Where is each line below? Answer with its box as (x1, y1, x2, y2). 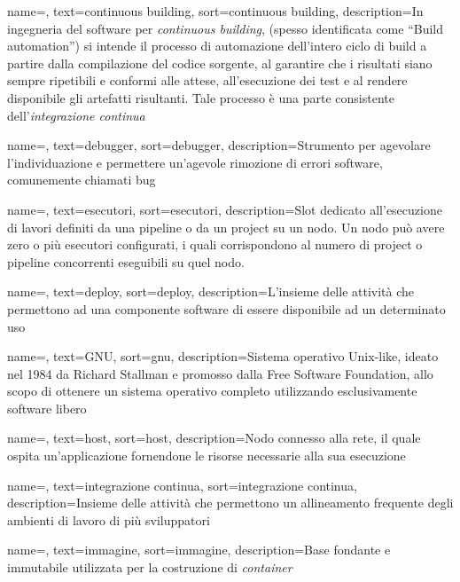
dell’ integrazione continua (7, 106, 145, 124)
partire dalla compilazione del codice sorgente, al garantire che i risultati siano (7, 53, 433, 72)
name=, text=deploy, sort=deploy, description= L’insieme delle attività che (7, 282, 415, 301)
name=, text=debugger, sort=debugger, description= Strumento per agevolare (7, 136, 431, 154)
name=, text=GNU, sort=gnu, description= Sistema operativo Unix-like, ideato (7, 347, 439, 366)
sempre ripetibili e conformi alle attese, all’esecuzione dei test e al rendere (7, 71, 408, 90)
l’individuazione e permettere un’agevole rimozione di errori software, (7, 153, 383, 171)
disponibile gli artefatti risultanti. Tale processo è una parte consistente (7, 88, 394, 106)
